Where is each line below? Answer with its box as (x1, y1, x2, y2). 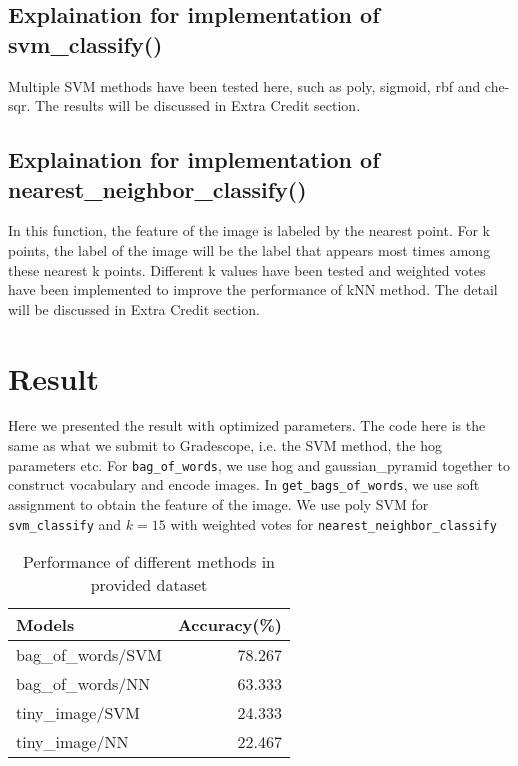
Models (16, 613, 75, 637)
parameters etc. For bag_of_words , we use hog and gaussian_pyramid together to (8, 454, 510, 475)
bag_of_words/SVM (16, 643, 162, 667)
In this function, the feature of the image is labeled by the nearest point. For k (8, 220, 491, 241)
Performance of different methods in (22, 550, 275, 574)
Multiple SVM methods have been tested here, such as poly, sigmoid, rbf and (8, 75, 481, 96)
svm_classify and (8, 513, 122, 534)
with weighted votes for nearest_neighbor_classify (170, 513, 497, 534)
